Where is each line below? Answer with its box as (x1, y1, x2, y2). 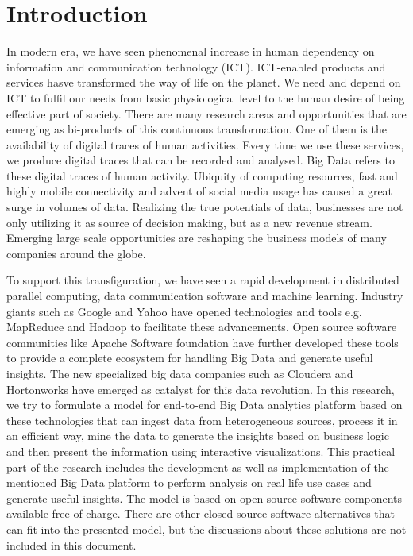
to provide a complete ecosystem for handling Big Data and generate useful (6, 349, 373, 366)
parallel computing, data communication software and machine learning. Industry (6, 288, 403, 304)
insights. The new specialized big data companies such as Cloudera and (6, 365, 353, 381)
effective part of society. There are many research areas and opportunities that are (6, 105, 407, 122)
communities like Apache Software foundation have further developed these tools (6, 334, 399, 350)
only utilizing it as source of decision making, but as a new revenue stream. (6, 214, 372, 230)
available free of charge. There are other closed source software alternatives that (6, 505, 396, 522)
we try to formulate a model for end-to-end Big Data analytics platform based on (6, 396, 403, 413)
